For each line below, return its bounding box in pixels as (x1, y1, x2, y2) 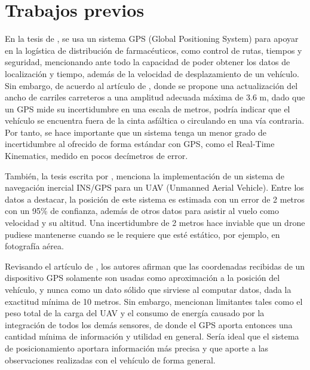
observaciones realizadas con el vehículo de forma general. (5, 353, 216, 366)
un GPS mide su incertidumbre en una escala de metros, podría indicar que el (5, 102, 290, 115)
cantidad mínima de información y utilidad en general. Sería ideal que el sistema (5, 330, 299, 343)
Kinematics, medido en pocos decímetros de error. (5, 149, 188, 162)
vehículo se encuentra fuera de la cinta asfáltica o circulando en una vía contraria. (5, 114, 305, 127)
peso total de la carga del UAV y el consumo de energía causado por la (5, 307, 265, 319)
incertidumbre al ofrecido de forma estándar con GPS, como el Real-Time (5, 137, 275, 150)
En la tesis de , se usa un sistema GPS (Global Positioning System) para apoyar (5, 32, 299, 45)
